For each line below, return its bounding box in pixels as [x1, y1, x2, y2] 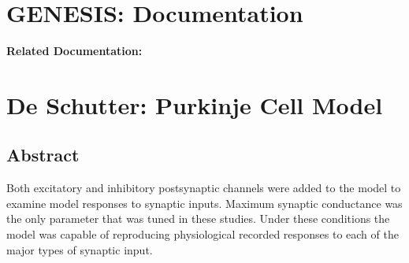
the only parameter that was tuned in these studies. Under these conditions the [6, 210, 390, 227]
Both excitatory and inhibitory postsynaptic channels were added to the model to [6, 180, 401, 196]
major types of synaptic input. [6, 241, 153, 257]
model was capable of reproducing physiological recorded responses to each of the [6, 226, 399, 243]
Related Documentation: [6, 43, 143, 59]
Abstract [6, 143, 80, 167]
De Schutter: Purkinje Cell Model [6, 88, 383, 120]
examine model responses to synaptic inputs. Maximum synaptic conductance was [6, 194, 403, 211]
